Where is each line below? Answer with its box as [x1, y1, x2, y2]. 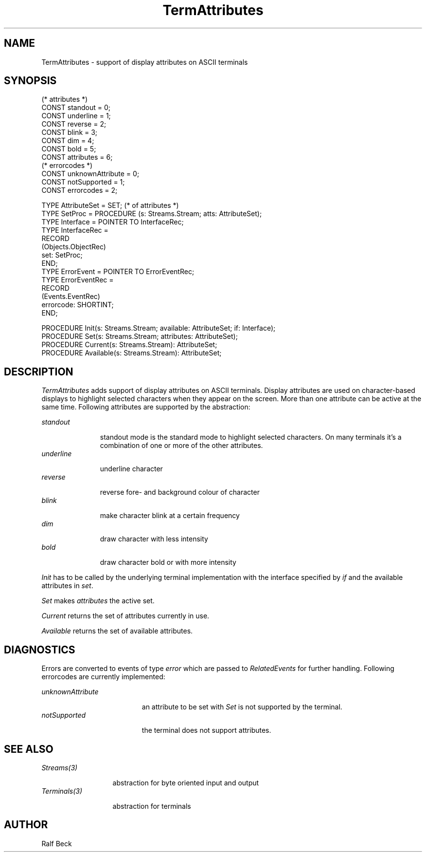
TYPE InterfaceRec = [41, 226, 108, 235]
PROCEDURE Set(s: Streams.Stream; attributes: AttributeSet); [41, 332, 238, 341]
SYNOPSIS [4, 74, 57, 87]
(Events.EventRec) [41, 292, 100, 301]
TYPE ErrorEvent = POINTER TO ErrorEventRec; [41, 267, 195, 276]
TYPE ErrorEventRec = [41, 276, 114, 284]
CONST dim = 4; [41, 136, 94, 145]
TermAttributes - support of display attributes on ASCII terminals [41, 57, 248, 66]
